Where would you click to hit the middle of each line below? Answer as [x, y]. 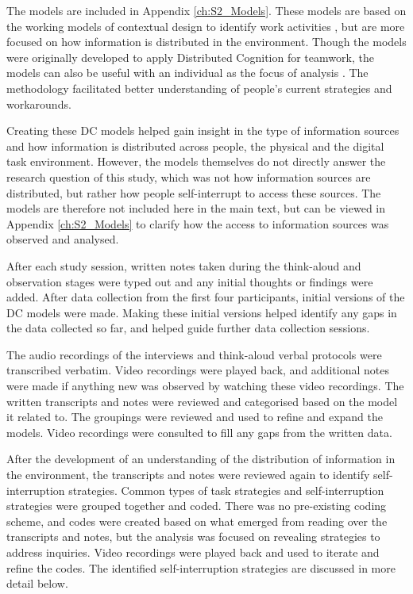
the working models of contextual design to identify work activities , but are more [206, 26]
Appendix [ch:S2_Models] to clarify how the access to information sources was [198, 223]
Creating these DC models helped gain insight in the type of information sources [203, 130]
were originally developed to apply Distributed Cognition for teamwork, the [190, 57]
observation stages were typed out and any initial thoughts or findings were [190, 281]
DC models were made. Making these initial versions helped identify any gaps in [202, 312]
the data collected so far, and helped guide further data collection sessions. [188, 328]
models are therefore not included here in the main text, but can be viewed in [196, 208]
